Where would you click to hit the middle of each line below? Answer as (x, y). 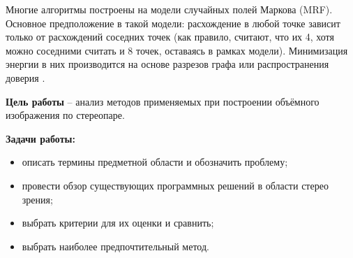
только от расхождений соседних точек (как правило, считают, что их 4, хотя (170, 37)
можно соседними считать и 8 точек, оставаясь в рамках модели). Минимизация (177, 50)
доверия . (25, 77)
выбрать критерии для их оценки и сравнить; (118, 223)
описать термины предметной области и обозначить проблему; (155, 162)
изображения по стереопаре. (65, 115)
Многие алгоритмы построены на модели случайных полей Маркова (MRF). (169, 9)
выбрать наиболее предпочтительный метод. (115, 246)
